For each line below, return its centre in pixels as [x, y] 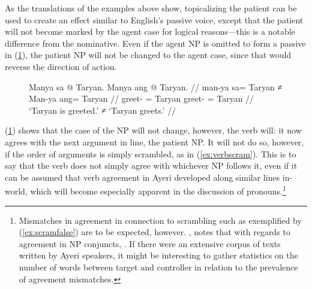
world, [16, 191]
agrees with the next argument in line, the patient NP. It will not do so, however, [154, 142]
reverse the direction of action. [61, 66]
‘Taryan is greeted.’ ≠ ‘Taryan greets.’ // [103, 110]
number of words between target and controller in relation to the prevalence [158, 267]
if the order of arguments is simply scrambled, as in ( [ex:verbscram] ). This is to [151, 153]
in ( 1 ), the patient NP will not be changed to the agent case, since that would [148, 55]
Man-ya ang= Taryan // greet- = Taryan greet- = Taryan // [142, 98]
